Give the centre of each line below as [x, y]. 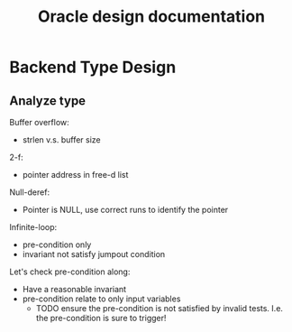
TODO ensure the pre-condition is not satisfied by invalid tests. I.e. [160, 308]
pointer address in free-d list [75, 175]
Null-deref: [30, 192]
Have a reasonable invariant [74, 289]
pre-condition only [57, 244]
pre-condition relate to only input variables [101, 299]
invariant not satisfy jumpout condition [94, 254]
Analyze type [48, 101]
